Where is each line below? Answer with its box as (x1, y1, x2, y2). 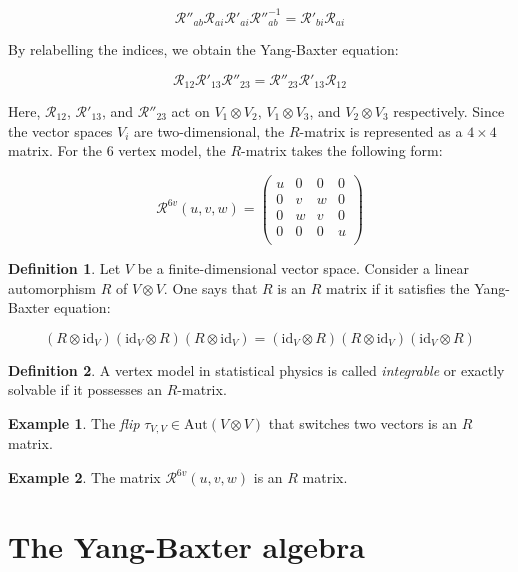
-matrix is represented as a (299, 120, 463, 141)
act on (171, 101, 210, 121)
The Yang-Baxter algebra (8, 525, 365, 566)
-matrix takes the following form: (241, 140, 443, 161)
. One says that (163, 277, 258, 298)
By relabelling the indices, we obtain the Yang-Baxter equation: (8, 38, 399, 59)
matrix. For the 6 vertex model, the (8, 140, 226, 161)
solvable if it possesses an (8, 379, 163, 400)
